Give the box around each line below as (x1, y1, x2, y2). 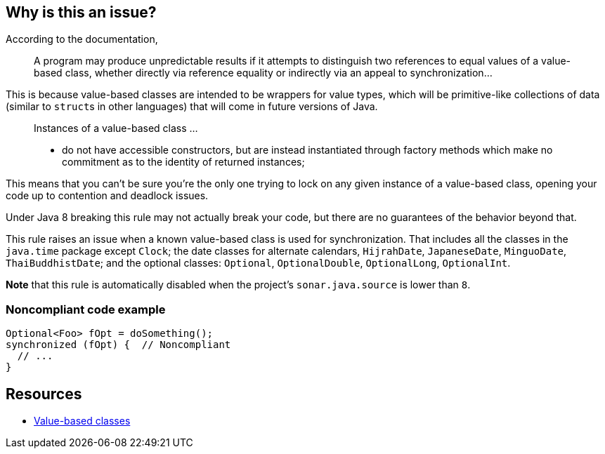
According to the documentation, (6, 33, 158, 46)
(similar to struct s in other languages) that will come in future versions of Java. (6, 100, 378, 113)
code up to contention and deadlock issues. (6, 189, 209, 202)
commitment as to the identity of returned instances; (62, 156, 305, 168)
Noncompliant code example (6, 302, 166, 316)
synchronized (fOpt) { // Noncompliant (6, 339, 231, 351)
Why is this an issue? (6, 4, 157, 21)
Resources (6, 385, 82, 403)
